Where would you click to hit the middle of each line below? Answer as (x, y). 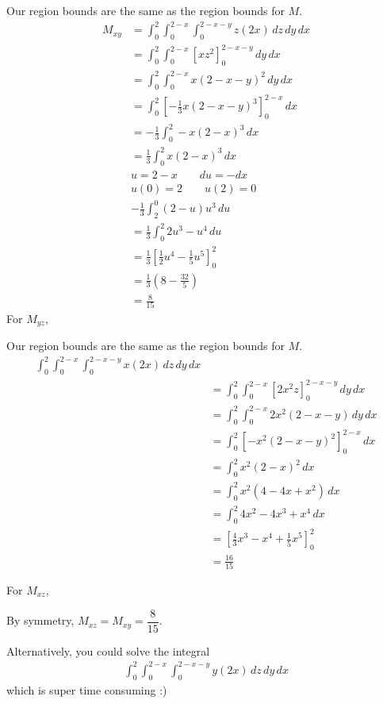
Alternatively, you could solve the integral (108, 650)
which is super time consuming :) (87, 689)
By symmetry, (40, 620)
